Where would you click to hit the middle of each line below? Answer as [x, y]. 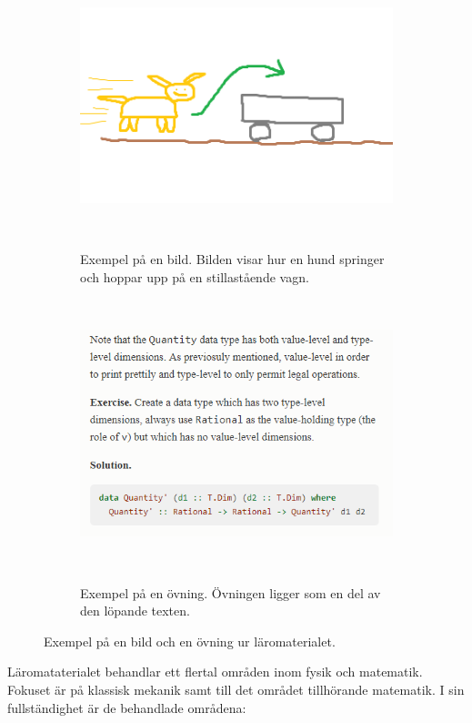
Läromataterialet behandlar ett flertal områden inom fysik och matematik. [215, 672]
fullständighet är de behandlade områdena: [127, 707]
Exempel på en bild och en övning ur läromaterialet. [190, 641]
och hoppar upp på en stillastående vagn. [195, 276]
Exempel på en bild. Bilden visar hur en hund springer [232, 258]
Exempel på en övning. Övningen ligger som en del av [231, 592]
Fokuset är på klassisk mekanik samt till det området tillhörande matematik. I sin [236, 689]
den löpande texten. [135, 611]
